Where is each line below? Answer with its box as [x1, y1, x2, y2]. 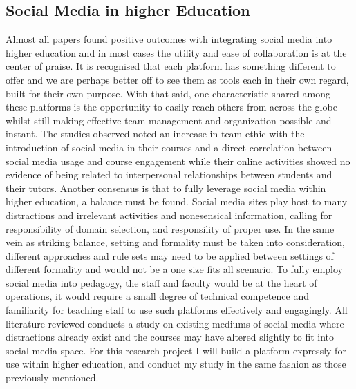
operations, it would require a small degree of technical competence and [6, 289, 309, 303]
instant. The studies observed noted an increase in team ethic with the [6, 126, 305, 141]
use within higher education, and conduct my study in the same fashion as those [6, 357, 346, 371]
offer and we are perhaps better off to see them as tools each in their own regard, [6, 72, 349, 86]
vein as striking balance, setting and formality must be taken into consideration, [6, 235, 345, 249]
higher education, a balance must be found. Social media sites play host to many [6, 194, 348, 209]
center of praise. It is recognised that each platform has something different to [6, 59, 336, 73]
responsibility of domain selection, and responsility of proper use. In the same [6, 221, 335, 236]
